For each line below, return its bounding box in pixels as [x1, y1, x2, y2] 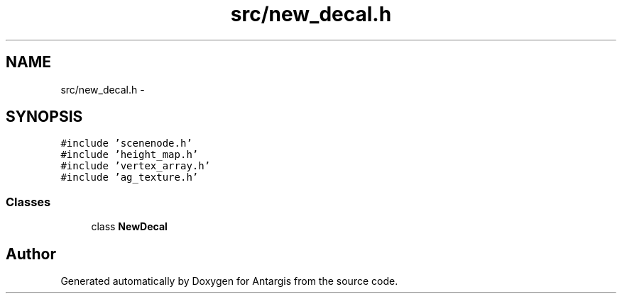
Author [6, 244, 56, 263]
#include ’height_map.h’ [60, 149, 199, 161]
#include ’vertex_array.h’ [60, 160, 211, 172]
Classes [6, 194, 51, 209]
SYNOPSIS [6, 108, 83, 126]
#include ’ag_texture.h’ [60, 171, 199, 184]
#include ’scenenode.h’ [60, 137, 192, 149]
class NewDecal [91, 220, 168, 233]
